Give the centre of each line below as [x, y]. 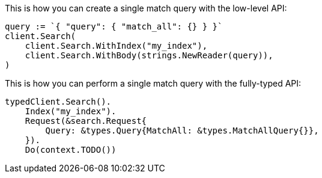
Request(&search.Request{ [86, 121]
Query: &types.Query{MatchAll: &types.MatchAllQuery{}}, [182, 130]
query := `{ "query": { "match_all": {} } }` [114, 26]
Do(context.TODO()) [71, 150]
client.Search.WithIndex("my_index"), [116, 46]
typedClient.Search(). [58, 102]
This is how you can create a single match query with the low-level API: [146, 8]
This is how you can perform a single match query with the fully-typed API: [153, 83]
